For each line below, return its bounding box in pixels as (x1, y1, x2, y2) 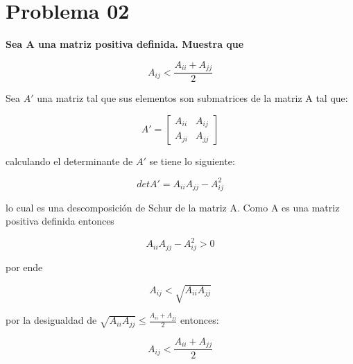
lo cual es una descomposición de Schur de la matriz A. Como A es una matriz (6, 200, 340, 214)
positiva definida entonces (6, 214, 114, 228)
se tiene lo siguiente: (149, 153, 235, 168)
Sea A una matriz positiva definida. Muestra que (6, 37, 244, 51)
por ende (6, 260, 43, 275)
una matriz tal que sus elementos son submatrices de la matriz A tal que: (37, 91, 348, 105)
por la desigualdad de (6, 313, 97, 327)
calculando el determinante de (6, 153, 133, 168)
